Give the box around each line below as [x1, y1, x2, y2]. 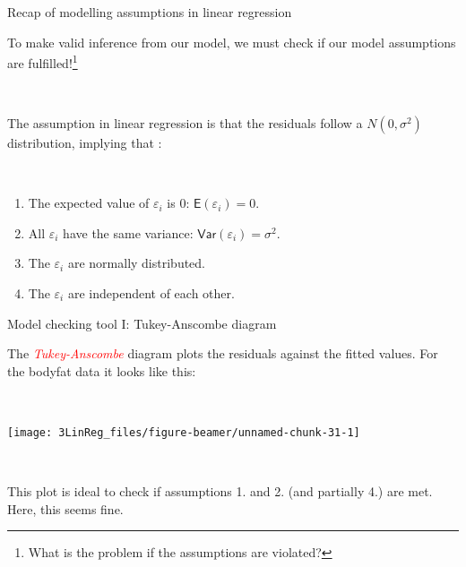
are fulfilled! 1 [7, 51, 78, 72]
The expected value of [28, 193, 150, 212]
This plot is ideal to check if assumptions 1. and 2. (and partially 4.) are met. [7, 482, 433, 501]
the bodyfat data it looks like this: [7, 361, 196, 380]
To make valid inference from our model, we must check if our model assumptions [7, 32, 456, 51]
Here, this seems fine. [7, 499, 124, 518]
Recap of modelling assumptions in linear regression [7, 3, 292, 21]
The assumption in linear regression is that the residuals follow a [7, 114, 363, 133]
